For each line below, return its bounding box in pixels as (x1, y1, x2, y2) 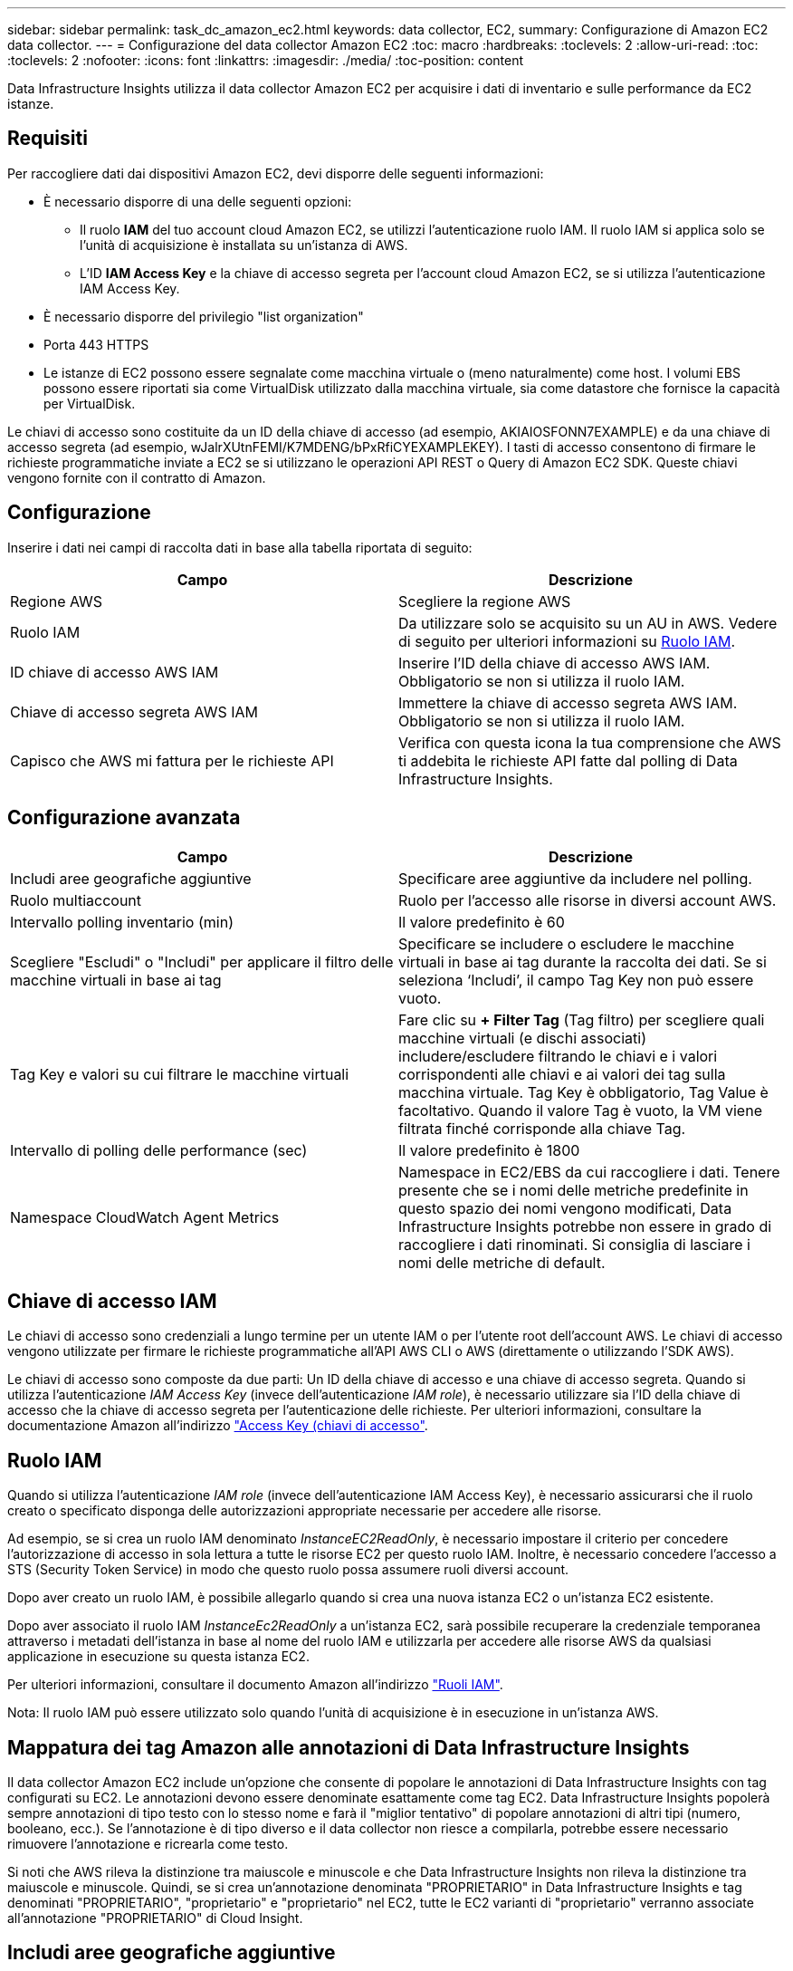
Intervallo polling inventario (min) (10, 912, 234, 931)
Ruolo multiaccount (10, 890, 142, 909)
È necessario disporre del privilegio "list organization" (43, 308, 364, 324)
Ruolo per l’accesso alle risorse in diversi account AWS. (398, 890, 777, 909)
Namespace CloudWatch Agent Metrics (10, 1207, 280, 1226)
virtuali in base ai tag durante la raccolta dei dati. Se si (398, 952, 767, 971)
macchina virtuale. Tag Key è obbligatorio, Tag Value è (398, 1082, 769, 1101)
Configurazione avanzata (7, 806, 241, 830)
